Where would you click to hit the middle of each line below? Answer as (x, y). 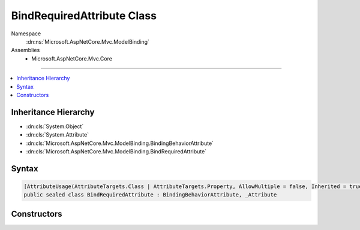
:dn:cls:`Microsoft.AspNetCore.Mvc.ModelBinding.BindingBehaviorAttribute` (120, 143)
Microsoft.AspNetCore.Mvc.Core (72, 58)
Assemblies (25, 50)
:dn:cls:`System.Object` (55, 126)
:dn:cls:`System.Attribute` (58, 135)
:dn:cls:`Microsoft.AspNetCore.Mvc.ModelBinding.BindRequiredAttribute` (116, 151)
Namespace (26, 34)
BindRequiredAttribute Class (84, 16)
